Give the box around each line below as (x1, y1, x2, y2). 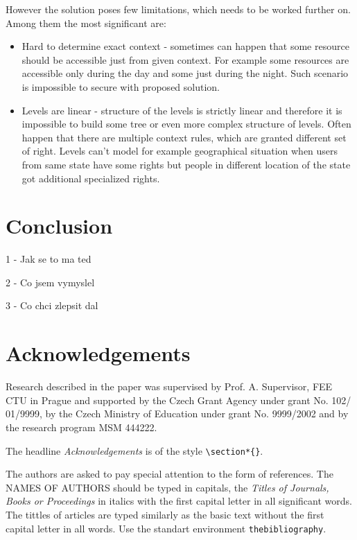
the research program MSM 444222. (6, 419, 157, 434)
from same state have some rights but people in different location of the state (21, 157, 351, 171)
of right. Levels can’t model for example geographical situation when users (21, 143, 338, 158)
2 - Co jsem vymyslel (6, 275, 95, 289)
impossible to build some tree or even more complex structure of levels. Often (21, 116, 351, 131)
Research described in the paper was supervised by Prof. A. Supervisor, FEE (6, 379, 333, 394)
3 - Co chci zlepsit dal (6, 298, 98, 313)
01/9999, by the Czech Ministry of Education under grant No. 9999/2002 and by (6, 406, 349, 421)
